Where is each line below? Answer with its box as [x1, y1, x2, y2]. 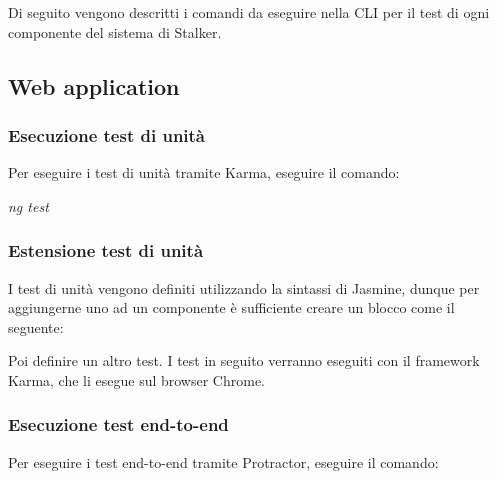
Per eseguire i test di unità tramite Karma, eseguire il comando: [8, 162, 400, 183]
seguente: [8, 316, 64, 337]
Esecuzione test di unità [8, 122, 206, 147]
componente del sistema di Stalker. [8, 21, 222, 42]
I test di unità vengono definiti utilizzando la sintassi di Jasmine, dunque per [8, 277, 480, 298]
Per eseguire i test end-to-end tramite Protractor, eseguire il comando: [8, 451, 439, 472]
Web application [8, 70, 180, 101]
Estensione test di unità [8, 238, 204, 263]
